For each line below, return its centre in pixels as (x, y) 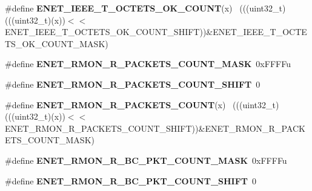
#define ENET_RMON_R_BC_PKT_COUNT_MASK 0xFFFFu (146, 160)
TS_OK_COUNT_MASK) (57, 43)
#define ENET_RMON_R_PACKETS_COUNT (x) (115, 104)
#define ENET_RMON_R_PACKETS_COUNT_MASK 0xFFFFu (148, 64)
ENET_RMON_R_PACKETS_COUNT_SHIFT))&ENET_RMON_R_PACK (155, 128)
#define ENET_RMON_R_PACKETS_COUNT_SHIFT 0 (133, 84)
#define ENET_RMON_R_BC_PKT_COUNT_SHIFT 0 (131, 180)
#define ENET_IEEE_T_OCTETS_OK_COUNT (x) (119, 8)
